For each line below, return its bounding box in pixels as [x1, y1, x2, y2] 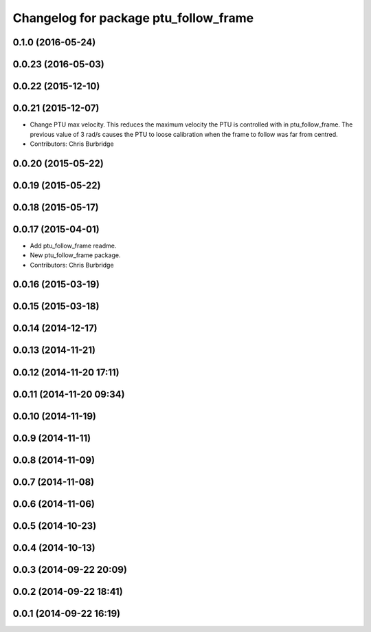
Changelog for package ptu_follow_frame [12, 10, 254, 25]
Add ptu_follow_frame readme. [30, 241, 117, 250]
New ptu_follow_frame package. [30, 251, 121, 259]
